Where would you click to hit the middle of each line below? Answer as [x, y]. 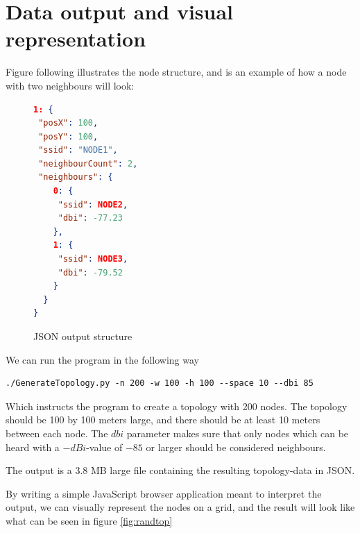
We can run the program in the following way [102, 359]
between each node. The [57, 433]
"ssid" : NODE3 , [93, 259]
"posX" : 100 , [68, 123]
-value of [104, 447]
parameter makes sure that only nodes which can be [238, 433]
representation [76, 39]
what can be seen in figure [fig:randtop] [89, 520]
